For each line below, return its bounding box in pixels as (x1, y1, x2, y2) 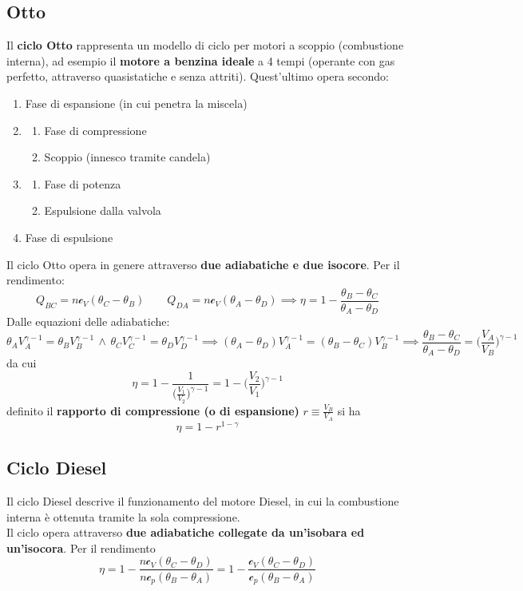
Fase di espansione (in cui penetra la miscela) (25, 94, 248, 111)
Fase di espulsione (25, 228, 113, 245)
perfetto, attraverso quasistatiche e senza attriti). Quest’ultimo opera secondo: (6, 68, 389, 85)
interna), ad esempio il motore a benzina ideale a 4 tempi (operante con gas (6, 52, 395, 69)
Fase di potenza (44, 175, 121, 192)
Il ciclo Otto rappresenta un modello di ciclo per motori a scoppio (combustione (6, 37, 404, 54)
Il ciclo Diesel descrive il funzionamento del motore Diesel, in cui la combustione (6, 493, 399, 510)
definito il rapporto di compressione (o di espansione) (6, 402, 299, 418)
